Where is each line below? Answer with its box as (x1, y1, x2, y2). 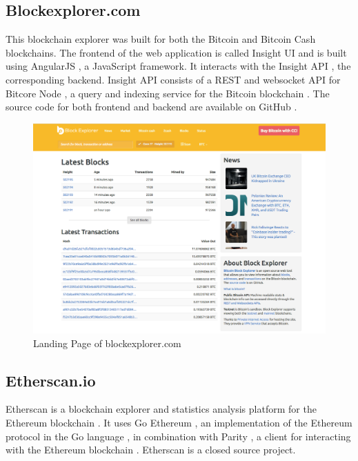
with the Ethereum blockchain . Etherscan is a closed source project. (6, 442, 296, 457)
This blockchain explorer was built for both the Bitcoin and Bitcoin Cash (6, 32, 316, 46)
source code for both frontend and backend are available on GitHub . (6, 99, 297, 114)
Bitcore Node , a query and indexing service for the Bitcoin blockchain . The (6, 86, 330, 100)
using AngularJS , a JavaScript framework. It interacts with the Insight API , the (6, 59, 351, 73)
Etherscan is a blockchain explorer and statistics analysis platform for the (6, 402, 317, 416)
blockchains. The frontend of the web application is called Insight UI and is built (6, 45, 347, 59)
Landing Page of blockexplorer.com (33, 335, 181, 350)
